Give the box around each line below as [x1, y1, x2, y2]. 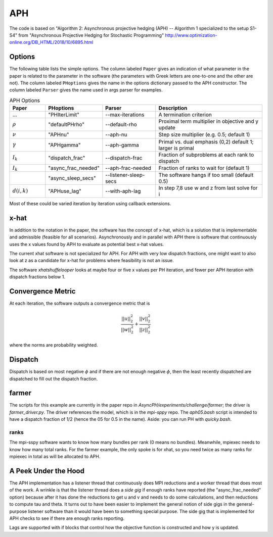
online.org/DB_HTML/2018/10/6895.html [9, 39, 94, 45]
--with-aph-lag [105, 187, 141, 194]
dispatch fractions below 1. [9, 274, 66, 280]
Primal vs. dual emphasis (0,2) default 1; [158, 138, 254, 145]
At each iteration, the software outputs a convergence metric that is [9, 301, 150, 307]
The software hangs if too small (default [158, 171, 254, 178]
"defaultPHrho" [48, 121, 85, 128]
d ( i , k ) [12, 187, 28, 194]
